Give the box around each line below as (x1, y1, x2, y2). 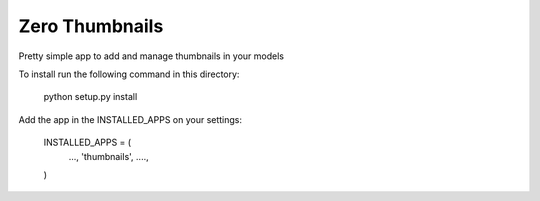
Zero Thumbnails (18, 15, 164, 37)
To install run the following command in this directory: (18, 68, 240, 80)
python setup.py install (43, 91, 138, 103)
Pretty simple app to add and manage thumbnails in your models (18, 50, 285, 62)
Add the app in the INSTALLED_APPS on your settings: (18, 113, 243, 125)
